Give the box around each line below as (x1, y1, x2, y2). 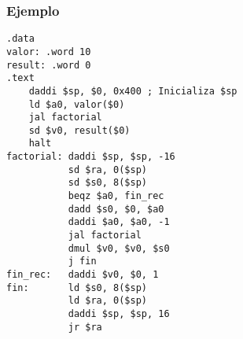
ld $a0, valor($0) (28, 98, 125, 110)
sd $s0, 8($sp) (68, 177, 147, 189)
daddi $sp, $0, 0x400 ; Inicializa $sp (28, 85, 237, 97)
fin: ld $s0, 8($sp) (6, 282, 147, 293)
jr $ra (68, 321, 102, 333)
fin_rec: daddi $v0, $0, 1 (6, 269, 159, 281)
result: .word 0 (6, 59, 91, 71)
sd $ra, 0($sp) (68, 164, 147, 175)
